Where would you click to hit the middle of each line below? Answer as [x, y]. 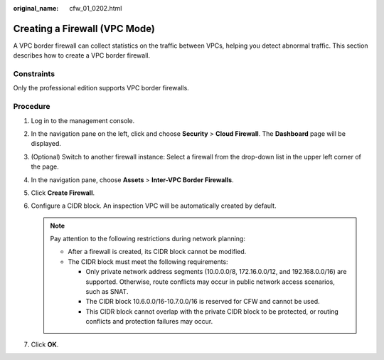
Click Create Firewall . [63, 193]
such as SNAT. [107, 292]
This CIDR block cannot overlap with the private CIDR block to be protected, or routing [212, 311]
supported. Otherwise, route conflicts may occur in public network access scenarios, [210, 282]
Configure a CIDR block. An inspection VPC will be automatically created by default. [154, 206]
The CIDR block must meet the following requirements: [148, 261]
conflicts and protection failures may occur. [149, 322]
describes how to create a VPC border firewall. [82, 55]
